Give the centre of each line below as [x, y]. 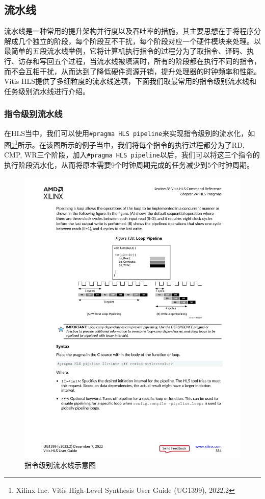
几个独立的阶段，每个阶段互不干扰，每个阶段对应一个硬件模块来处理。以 [139, 41]
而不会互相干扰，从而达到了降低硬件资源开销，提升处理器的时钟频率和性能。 [132, 71]
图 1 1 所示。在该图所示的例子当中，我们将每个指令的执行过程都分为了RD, [124, 144]
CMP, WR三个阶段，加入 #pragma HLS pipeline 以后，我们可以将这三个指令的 [132, 155]
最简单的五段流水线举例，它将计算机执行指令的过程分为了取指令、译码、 [125, 51]
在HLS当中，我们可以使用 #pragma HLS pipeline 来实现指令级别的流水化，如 [130, 133]
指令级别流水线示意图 [60, 465]
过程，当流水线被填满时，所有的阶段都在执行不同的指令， [164, 61]
